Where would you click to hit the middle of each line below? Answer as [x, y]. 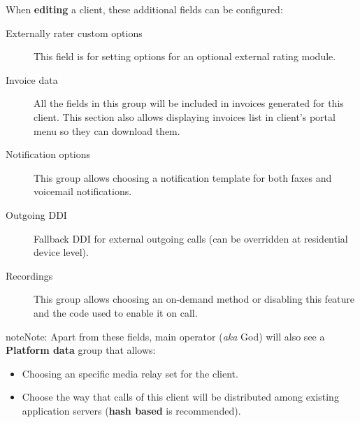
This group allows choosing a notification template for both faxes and [183, 177]
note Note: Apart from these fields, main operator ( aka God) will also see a [165, 336]
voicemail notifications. [83, 191]
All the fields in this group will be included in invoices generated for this [189, 103]
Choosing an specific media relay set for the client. [130, 373]
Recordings [29, 275]
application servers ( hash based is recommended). [131, 410]
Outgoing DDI [36, 214]
